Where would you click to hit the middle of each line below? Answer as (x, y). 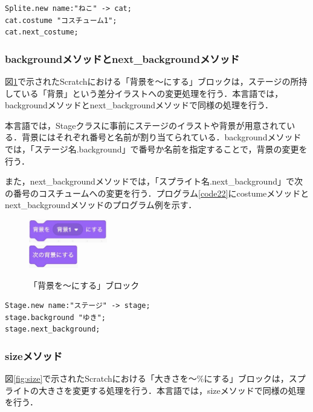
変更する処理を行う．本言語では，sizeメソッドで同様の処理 (189, 390)
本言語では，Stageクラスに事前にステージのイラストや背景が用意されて (146, 125)
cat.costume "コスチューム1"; (61, 20)
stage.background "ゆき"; (55, 317)
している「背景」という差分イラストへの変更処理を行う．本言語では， (144, 93)
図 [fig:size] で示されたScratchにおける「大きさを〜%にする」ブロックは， (147, 378)
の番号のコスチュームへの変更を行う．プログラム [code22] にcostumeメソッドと (157, 193)
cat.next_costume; (42, 32)
